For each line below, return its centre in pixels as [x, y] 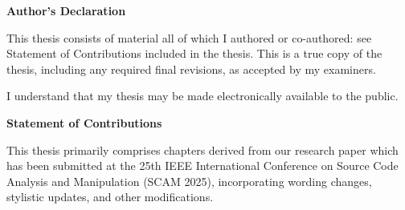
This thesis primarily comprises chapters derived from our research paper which [202, 149]
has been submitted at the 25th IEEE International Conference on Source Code [202, 166]
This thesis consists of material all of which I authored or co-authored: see [189, 37]
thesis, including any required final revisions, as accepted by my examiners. [191, 69]
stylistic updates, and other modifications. [110, 197]
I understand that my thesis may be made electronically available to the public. [202, 96]
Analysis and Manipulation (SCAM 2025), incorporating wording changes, [189, 181]
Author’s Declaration [66, 10]
